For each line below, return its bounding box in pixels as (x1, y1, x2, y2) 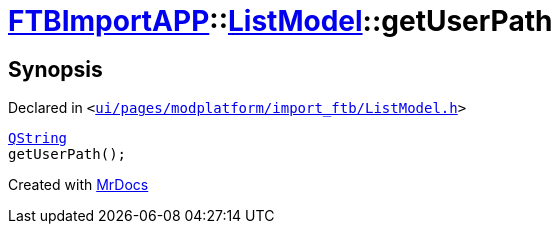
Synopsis (8, 56, 103, 82)
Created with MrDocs (8, 176, 149, 194)
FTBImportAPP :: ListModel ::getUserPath (8, 4, 553, 38)
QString (8, 130, 68, 147)
